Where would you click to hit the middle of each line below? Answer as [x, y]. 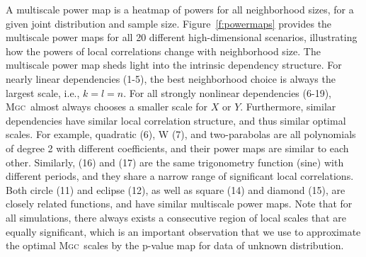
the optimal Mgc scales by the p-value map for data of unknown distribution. [175, 245]
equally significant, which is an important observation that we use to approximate [183, 231]
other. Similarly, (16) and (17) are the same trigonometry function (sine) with [175, 162]
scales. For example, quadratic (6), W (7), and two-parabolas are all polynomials [181, 134]
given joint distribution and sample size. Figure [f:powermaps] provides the [169, 23]
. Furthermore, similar [288, 107]
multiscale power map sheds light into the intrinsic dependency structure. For [174, 65]
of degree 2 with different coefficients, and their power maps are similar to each [177, 148]
